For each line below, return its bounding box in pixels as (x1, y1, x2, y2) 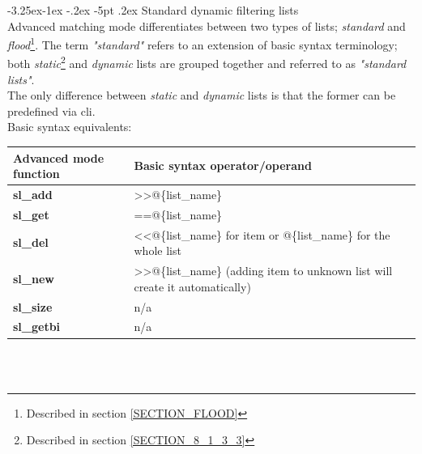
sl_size (13, 298, 53, 315)
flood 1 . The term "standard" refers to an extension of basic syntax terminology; (7, 34, 398, 53)
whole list (134, 242, 181, 259)
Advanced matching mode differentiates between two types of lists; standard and (7, 17, 406, 34)
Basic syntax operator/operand (134, 157, 312, 174)
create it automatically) (134, 278, 251, 295)
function (13, 165, 60, 182)
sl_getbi (13, 318, 61, 335)
